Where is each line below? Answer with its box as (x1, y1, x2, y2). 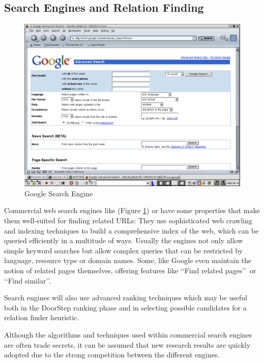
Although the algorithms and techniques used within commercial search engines (4, 329, 252, 340)
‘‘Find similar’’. (4, 275, 51, 286)
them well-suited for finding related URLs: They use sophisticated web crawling (4, 215, 252, 225)
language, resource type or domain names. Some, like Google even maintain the (4, 255, 252, 266)
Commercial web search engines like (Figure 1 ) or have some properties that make (4, 205, 260, 216)
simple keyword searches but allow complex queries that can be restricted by (4, 245, 243, 255)
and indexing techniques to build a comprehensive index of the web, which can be (4, 225, 259, 236)
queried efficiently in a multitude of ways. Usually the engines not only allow (4, 235, 243, 246)
